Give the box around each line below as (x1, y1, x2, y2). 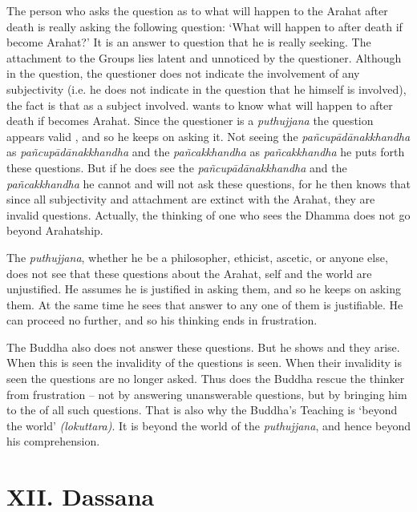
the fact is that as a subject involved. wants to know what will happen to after (6, 96, 393, 113)
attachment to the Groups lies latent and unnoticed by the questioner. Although (6, 49, 402, 66)
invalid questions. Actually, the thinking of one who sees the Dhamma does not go (6, 206, 411, 223)
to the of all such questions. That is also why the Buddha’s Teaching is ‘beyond (6, 401, 398, 418)
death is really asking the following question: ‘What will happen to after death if (6, 18, 403, 34)
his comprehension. (6, 433, 100, 450)
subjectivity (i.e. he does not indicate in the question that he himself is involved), (6, 80, 407, 97)
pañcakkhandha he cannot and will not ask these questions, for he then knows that (6, 175, 411, 191)
